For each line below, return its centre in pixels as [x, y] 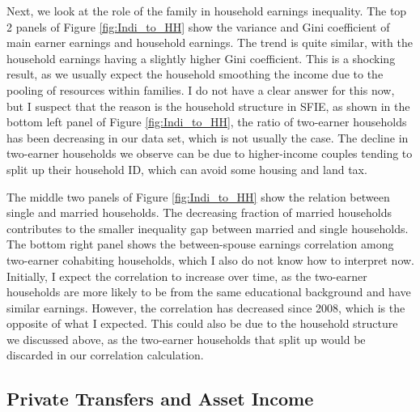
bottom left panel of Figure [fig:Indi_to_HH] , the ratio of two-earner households [207, 122]
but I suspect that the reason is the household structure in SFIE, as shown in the [208, 106]
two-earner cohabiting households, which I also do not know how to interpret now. [210, 259]
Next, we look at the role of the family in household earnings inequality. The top [207, 11]
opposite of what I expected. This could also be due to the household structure [202, 323]
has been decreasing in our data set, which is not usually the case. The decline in [208, 137]
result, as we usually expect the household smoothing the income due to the [195, 74]
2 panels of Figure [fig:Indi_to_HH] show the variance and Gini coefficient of [198, 26]
